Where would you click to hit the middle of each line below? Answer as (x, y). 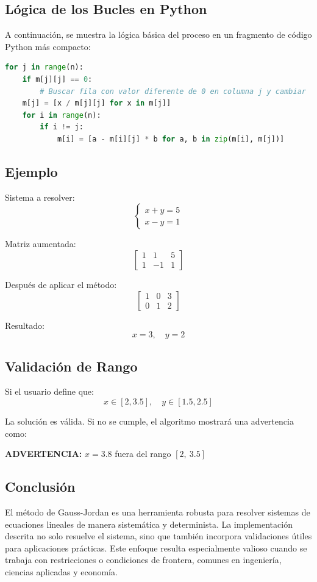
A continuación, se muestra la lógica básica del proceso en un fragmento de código (158, 34)
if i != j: (62, 127)
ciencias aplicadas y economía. (61, 571)
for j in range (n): (44, 67)
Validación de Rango (71, 366)
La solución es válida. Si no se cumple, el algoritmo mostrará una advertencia (149, 421)
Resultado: (25, 325)
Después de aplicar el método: (61, 284)
